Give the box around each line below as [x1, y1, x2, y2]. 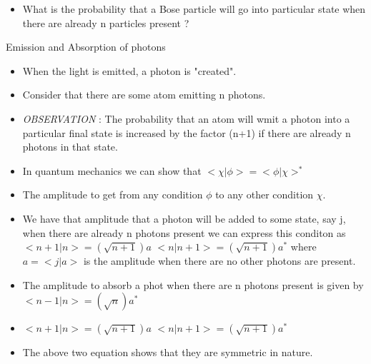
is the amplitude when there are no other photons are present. [83, 253, 356, 268]
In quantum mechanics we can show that [22, 163, 202, 178]
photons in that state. [22, 139, 118, 154]
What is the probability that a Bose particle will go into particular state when [22, 1, 366, 16]
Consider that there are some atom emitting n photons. [22, 87, 266, 102]
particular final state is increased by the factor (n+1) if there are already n [22, 125, 351, 140]
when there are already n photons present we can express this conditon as [22, 225, 346, 240]
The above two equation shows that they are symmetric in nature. [22, 345, 313, 360]
